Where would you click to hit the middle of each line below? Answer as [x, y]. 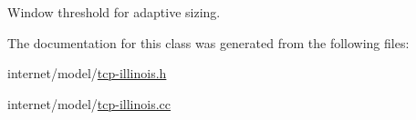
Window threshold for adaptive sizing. [114, 12]
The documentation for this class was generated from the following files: [208, 42]
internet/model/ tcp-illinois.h [87, 73]
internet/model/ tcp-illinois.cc [89, 103]
